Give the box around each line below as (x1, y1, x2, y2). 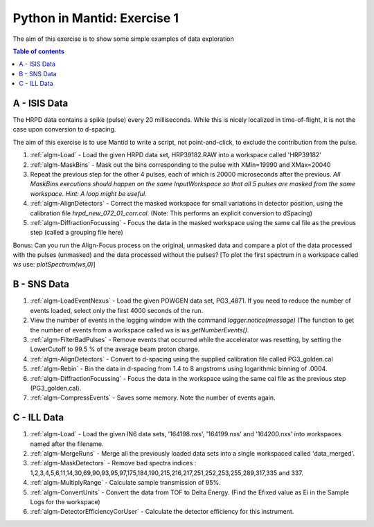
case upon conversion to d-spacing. (12, 125, 116, 134)
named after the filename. (30, 440, 104, 448)
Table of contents (12, 47, 65, 55)
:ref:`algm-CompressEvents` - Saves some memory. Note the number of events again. (30, 393, 276, 402)
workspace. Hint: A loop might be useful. (30, 189, 147, 197)
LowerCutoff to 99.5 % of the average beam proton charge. (30, 345, 200, 353)
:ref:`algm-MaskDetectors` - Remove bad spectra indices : (30, 459, 197, 467)
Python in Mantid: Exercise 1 (12, 10, 179, 26)
